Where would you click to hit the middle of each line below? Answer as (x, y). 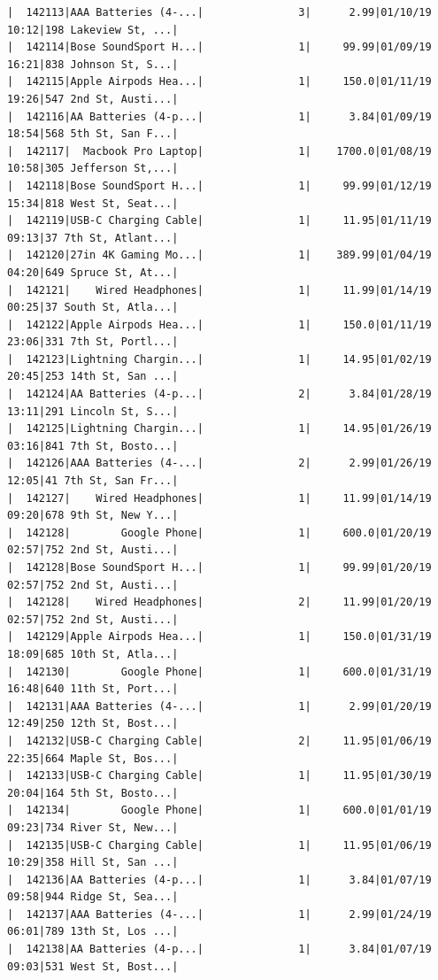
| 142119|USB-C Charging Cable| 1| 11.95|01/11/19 (219, 221)
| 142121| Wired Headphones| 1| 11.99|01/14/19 (219, 290)
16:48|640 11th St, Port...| (93, 689)
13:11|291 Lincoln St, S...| (93, 411)
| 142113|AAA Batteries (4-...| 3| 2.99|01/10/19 (219, 12)
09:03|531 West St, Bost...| (93, 966)
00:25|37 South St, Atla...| (93, 308)
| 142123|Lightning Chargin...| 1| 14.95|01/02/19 (219, 359)
